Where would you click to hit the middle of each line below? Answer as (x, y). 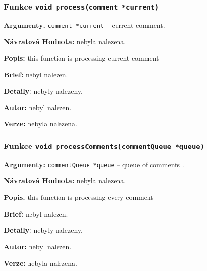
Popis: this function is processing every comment (79, 197)
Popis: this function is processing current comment (82, 58)
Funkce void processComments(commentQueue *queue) (104, 145)
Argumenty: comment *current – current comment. (85, 25)
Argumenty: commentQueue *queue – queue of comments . (94, 164)
